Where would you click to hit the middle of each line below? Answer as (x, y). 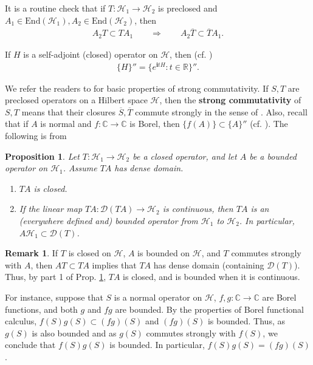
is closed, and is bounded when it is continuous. (212, 277)
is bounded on (164, 253)
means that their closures (68, 111)
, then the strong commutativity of (230, 100)
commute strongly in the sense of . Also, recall (221, 111)
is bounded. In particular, (157, 345)
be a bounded (273, 156)
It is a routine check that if (55, 8)
